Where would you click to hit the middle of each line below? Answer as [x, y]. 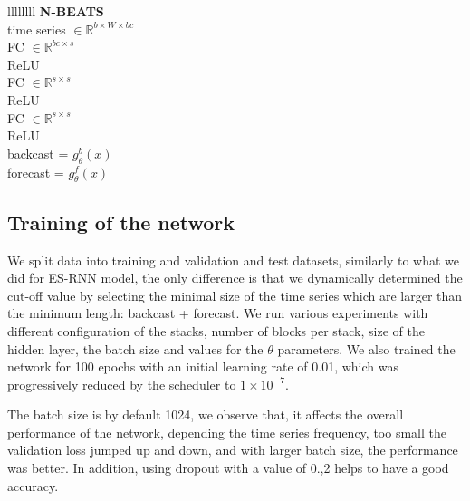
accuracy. [33, 485]
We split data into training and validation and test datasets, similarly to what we [234, 260]
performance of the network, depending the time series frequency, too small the [227, 432]
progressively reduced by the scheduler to [122, 384]
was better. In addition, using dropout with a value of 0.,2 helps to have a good [228, 468]
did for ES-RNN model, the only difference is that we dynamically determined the [235, 278]
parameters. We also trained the [366, 348]
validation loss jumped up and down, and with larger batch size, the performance [233, 450]
